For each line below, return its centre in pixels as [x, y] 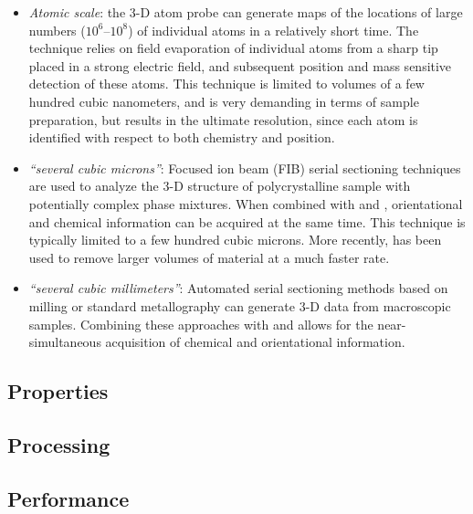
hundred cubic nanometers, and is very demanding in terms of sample [224, 101]
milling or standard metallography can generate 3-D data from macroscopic [240, 305]
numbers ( [57, 30]
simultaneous [65, 342]
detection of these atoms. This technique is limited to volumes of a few [226, 84]
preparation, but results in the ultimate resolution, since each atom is [223, 119]
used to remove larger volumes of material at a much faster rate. [209, 257]
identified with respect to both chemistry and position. [182, 137]
